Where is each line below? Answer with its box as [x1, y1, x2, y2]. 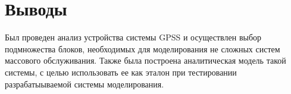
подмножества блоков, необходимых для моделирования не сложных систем [5, 42, 280, 55]
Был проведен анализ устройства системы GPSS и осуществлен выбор [5, 31, 262, 43]
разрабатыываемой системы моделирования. [5, 77, 164, 90]
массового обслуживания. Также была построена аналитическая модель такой [5, 54, 286, 67]
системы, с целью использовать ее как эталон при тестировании [5, 65, 237, 78]
